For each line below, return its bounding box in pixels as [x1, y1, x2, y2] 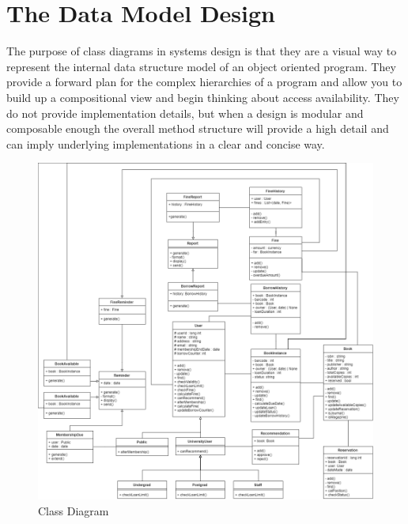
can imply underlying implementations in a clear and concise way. [6, 135, 325, 152]
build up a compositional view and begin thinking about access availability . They [6, 89, 399, 105]
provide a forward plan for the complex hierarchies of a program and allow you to [6, 74, 402, 90]
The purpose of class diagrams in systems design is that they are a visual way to [6, 43, 397, 59]
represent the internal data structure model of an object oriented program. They [6, 58, 396, 74]
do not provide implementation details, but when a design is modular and [6, 104, 364, 121]
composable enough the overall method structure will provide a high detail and [6, 120, 389, 137]
